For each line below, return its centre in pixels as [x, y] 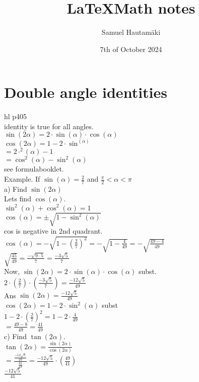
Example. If [22, 179]
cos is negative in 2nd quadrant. [53, 231]
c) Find [15, 336]
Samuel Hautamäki [131, 32]
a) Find [16, 188]
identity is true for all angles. [49, 126]
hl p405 [16, 116]
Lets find [18, 199]
